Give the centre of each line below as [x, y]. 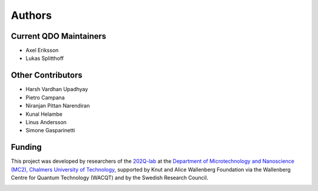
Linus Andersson [46, 122]
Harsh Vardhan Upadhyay [57, 89]
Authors [32, 15]
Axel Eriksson [42, 51]
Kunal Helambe [44, 114]
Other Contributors [47, 76]
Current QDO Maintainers [59, 36]
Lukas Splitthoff [45, 58]
